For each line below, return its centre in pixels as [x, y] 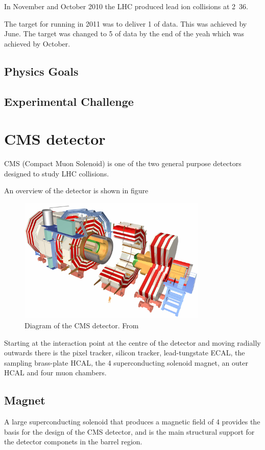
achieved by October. [37, 43]
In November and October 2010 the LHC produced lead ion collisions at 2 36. [126, 6]
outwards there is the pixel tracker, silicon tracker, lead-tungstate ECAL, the [125, 353]
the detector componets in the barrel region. [73, 442]
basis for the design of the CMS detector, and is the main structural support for [129, 431]
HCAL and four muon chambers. [55, 373]
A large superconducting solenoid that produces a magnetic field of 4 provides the [132, 422]
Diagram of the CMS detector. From [82, 325]
